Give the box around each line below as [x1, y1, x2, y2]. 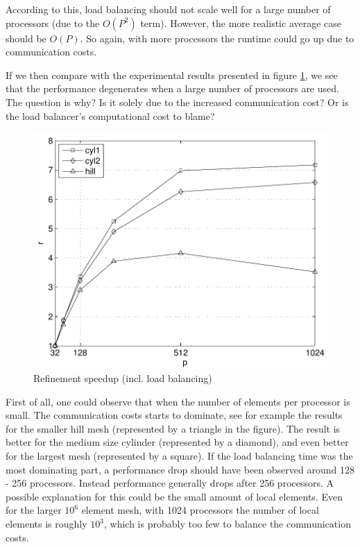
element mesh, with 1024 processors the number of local [81, 503, 319, 517]
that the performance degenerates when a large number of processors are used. [6, 81, 339, 96]
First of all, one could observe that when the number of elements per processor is [6, 394, 350, 408]
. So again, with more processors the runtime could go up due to [80, 31, 354, 45]
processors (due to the [6, 15, 100, 30]
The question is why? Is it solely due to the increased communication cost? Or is [6, 94, 349, 109]
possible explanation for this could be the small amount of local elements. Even [6, 489, 343, 503]
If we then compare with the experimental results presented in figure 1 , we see [6, 67, 338, 82]
